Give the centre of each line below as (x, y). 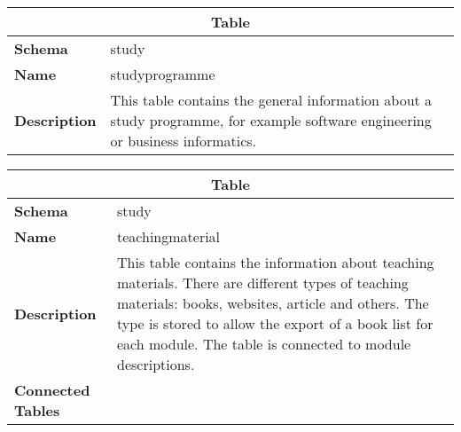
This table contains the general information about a (271, 100)
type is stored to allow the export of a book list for (275, 323)
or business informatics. (184, 141)
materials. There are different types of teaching (263, 283)
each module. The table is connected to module (264, 344)
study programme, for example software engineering (271, 120)
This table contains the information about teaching (276, 262)
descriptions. (156, 364)
